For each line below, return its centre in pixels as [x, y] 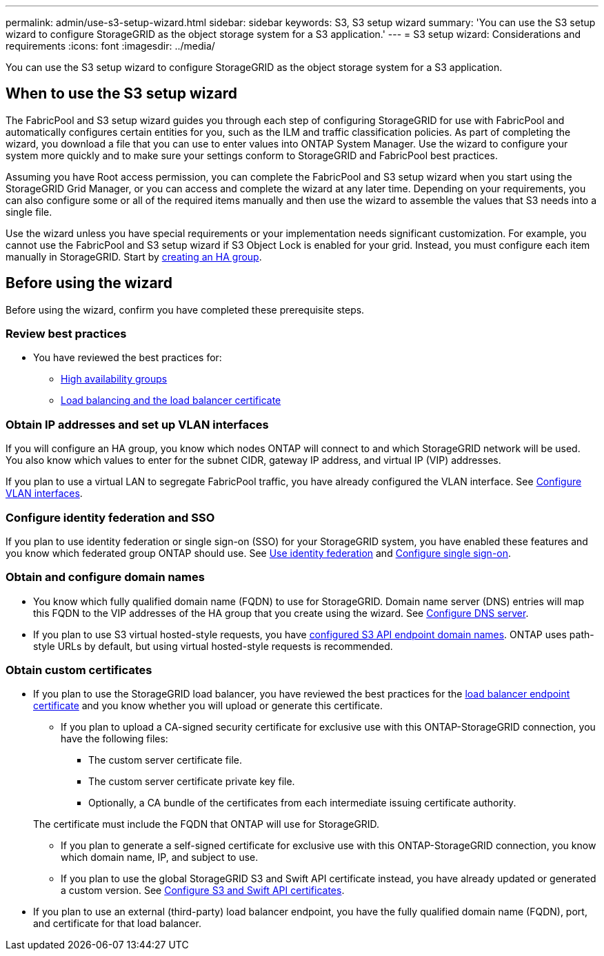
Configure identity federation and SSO [110, 517]
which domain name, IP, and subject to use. [160, 857]
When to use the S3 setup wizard [121, 94]
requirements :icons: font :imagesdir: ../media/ [110, 46]
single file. [29, 212]
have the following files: [114, 739]
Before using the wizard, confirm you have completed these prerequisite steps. [185, 309]
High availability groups [114, 379]
